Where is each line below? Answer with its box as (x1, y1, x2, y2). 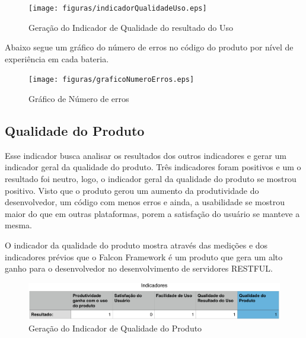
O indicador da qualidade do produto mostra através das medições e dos (5, 239, 268, 251)
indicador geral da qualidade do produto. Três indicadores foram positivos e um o (5, 161, 301, 173)
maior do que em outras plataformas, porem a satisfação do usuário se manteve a (5, 207, 300, 219)
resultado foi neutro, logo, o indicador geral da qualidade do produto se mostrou (5, 173, 297, 185)
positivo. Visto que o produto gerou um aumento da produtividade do (5, 184, 259, 196)
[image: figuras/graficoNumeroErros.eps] (28, 75, 195, 84)
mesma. (5, 219, 32, 231)
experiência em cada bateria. (5, 52, 109, 65)
